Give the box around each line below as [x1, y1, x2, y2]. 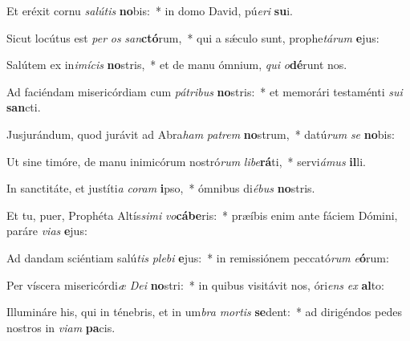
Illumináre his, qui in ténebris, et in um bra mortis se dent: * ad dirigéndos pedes [6, 303, 402, 320]
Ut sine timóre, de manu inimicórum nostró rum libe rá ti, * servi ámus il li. [6, 152, 366, 169]
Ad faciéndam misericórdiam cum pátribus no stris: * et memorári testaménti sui [6, 83, 403, 99]
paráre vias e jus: [6, 222, 87, 239]
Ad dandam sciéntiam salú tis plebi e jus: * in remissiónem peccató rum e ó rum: [6, 249, 389, 266]
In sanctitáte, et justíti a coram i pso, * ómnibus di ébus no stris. [6, 180, 315, 197]
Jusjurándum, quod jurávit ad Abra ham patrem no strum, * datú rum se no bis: [6, 125, 395, 142]
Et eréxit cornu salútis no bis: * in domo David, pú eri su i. [6, 2, 293, 18]
